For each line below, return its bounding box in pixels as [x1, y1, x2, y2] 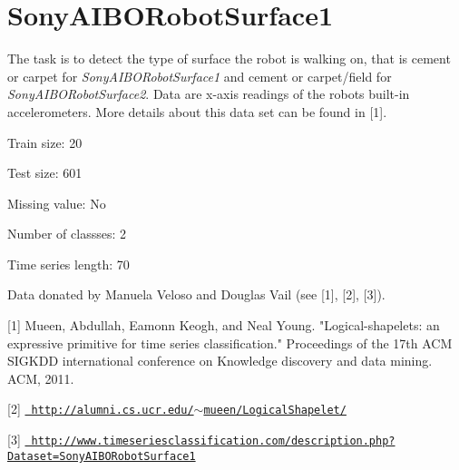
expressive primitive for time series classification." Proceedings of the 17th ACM [7, 333, 453, 352]
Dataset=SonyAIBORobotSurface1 [7, 449, 196, 463]
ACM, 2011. [7, 368, 74, 387]
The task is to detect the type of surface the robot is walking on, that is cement [7, 49, 451, 68]
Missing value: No [7, 193, 106, 212]
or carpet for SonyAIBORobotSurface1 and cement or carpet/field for [7, 66, 392, 85]
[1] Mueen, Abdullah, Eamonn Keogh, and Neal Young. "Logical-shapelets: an [7, 316, 440, 335]
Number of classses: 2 [7, 224, 126, 243]
